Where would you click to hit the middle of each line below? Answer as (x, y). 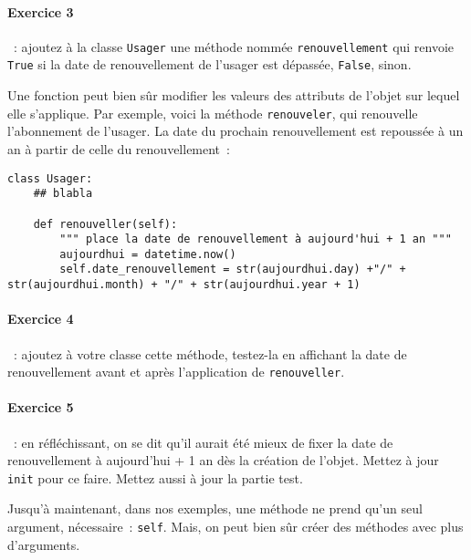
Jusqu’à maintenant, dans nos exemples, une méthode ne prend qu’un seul (215, 508)
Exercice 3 (41, 11)
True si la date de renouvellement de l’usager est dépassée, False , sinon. (209, 64)
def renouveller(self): (105, 224)
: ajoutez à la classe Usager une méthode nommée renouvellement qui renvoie (234, 46)
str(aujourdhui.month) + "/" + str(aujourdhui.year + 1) (184, 285)
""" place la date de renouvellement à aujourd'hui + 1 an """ (256, 239)
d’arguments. (44, 544)
